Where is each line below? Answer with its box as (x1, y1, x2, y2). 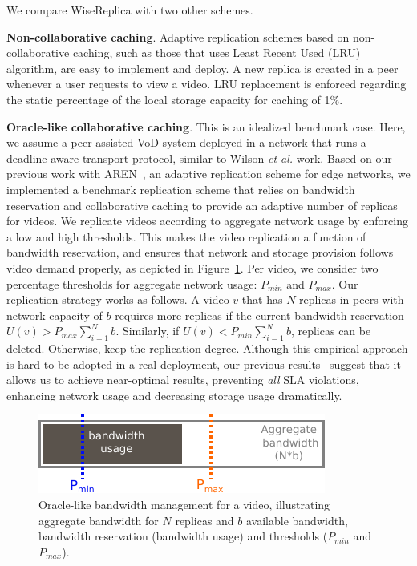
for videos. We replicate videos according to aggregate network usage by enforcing (6, 212, 408, 229)
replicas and (175, 511, 234, 528)
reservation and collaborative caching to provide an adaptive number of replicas (6, 196, 398, 213)
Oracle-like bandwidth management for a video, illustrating (38, 496, 330, 513)
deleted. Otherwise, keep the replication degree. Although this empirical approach (6, 340, 408, 357)
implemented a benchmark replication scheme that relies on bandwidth (6, 180, 355, 197)
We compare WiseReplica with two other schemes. (6, 2, 253, 18)
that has (241, 291, 283, 308)
